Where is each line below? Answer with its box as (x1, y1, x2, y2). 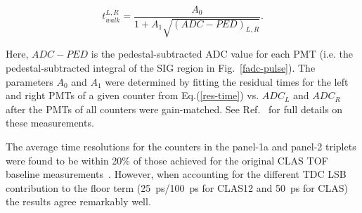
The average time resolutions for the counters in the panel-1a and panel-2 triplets (6, 139, 356, 154)
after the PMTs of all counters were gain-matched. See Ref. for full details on (6, 101, 343, 116)
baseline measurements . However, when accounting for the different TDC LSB (6, 167, 347, 181)
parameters (6, 74, 53, 89)
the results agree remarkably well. (6, 194, 151, 209)
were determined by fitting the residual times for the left (105, 74, 349, 89)
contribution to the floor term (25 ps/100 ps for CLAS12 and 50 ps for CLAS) (6, 180, 348, 195)
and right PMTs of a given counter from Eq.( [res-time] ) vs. (6, 88, 259, 103)
